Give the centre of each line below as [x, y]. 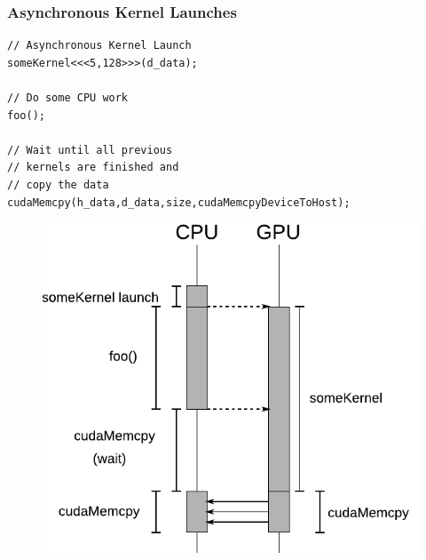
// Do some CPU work [68, 98]
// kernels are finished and [93, 168]
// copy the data [58, 184]
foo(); [26, 115]
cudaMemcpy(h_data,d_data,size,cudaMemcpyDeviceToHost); [179, 202]
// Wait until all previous [90, 150]
